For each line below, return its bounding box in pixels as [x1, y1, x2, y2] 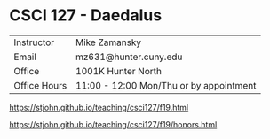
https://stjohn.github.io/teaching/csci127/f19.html [9, 102, 189, 112]
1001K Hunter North [75, 65, 163, 77]
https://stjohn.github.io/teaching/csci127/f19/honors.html [9, 119, 218, 129]
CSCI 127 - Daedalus [9, 5, 163, 26]
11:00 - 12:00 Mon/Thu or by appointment [75, 79, 257, 91]
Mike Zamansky [75, 36, 142, 49]
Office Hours [13, 79, 67, 91]
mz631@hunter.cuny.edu [75, 50, 183, 63]
